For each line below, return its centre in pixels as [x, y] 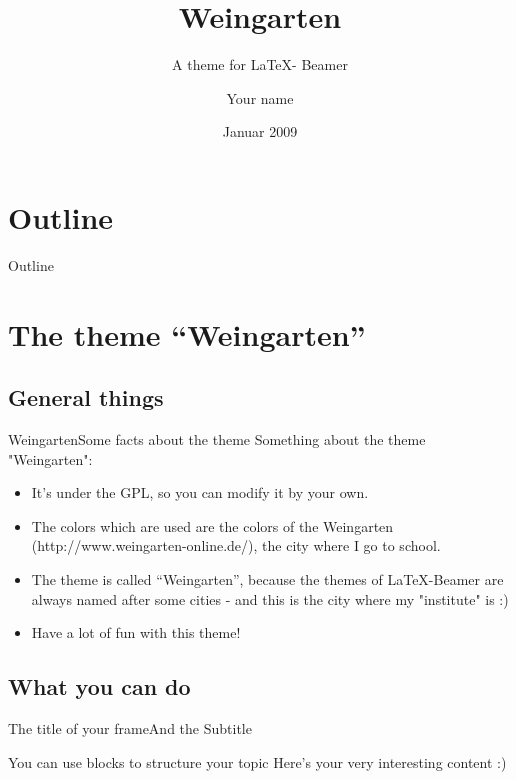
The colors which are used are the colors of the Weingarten [212, 525]
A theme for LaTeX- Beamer [260, 64]
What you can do [99, 686]
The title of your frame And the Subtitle [130, 727]
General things [86, 397]
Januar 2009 [260, 131]
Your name [260, 97]
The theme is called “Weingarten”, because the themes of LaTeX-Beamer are [267, 578]
